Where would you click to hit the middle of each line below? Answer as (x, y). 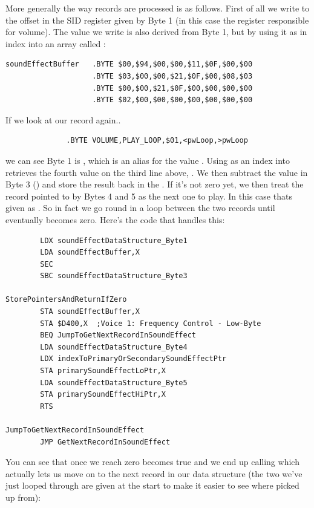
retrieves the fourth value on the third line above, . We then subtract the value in (157, 172)
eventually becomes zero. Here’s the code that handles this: (115, 219)
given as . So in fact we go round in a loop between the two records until (140, 208)
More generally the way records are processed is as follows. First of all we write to (158, 8)
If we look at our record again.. (63, 119)
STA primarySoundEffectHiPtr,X (103, 395)
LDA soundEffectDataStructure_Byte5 (114, 383)
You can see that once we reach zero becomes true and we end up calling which (152, 462)
